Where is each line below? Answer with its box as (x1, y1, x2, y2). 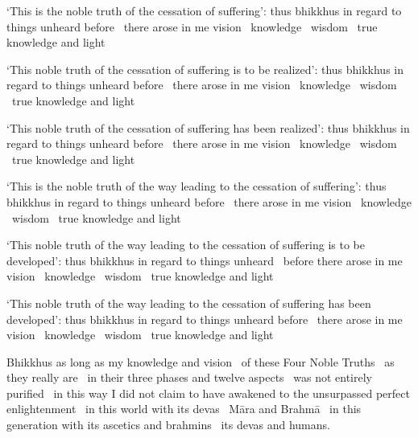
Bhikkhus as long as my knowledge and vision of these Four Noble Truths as (6, 353, 395, 370)
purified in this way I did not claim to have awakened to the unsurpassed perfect (6, 384, 410, 401)
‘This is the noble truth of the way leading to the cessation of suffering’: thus (6, 178, 387, 194)
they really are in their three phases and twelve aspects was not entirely (6, 369, 372, 386)
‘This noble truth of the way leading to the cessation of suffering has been (6, 294, 371, 311)
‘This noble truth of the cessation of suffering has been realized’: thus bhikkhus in (6, 119, 410, 136)
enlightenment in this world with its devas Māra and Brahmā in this (6, 400, 362, 417)
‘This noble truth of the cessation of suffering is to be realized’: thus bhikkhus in (6, 60, 404, 77)
